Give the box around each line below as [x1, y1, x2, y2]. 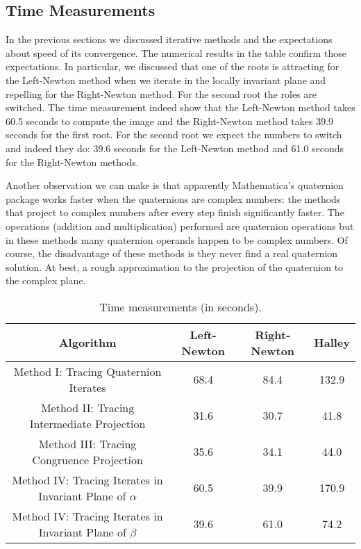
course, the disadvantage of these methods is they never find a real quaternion [6, 246, 338, 261]
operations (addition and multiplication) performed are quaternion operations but [6, 218, 354, 233]
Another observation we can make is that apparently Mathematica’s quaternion [6, 178, 344, 192]
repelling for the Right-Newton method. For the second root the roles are [6, 86, 317, 101]
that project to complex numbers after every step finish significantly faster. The [6, 205, 344, 220]
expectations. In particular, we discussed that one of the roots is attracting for [6, 59, 339, 74]
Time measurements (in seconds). [99, 298, 262, 315]
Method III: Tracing [38, 435, 137, 452]
